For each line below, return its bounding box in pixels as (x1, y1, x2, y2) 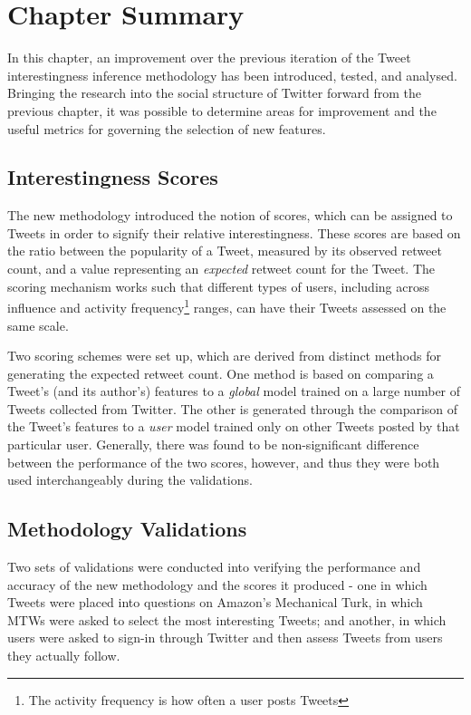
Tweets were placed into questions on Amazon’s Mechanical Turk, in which (7, 593, 423, 612)
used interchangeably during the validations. (7, 470, 253, 489)
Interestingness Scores (7, 163, 218, 191)
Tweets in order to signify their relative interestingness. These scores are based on (7, 223, 461, 242)
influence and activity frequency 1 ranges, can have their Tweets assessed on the (7, 295, 447, 316)
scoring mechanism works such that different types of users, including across (7, 276, 429, 295)
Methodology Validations (7, 515, 247, 543)
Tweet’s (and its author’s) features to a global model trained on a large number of (7, 382, 461, 401)
